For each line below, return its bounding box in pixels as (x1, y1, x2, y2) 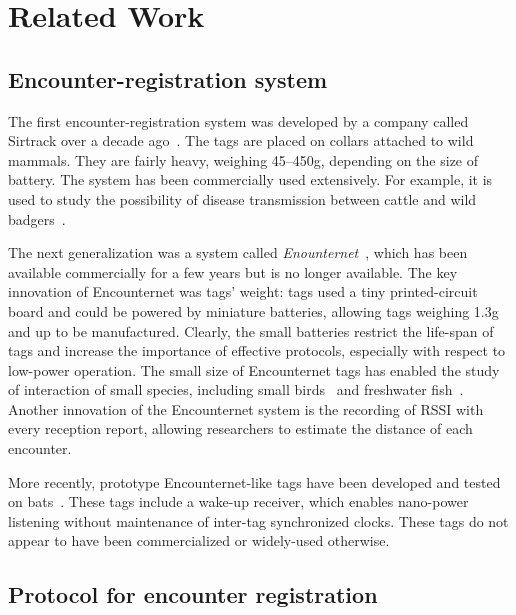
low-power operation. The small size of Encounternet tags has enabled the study (8, 359, 500, 380)
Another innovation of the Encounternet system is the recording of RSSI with (8, 398, 484, 419)
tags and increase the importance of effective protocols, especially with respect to (8, 340, 506, 361)
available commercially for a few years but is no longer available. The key (8, 261, 458, 282)
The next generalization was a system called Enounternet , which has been (8, 242, 468, 263)
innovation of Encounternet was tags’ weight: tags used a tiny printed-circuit (8, 281, 478, 302)
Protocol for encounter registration (8, 579, 378, 610)
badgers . (8, 208, 66, 229)
